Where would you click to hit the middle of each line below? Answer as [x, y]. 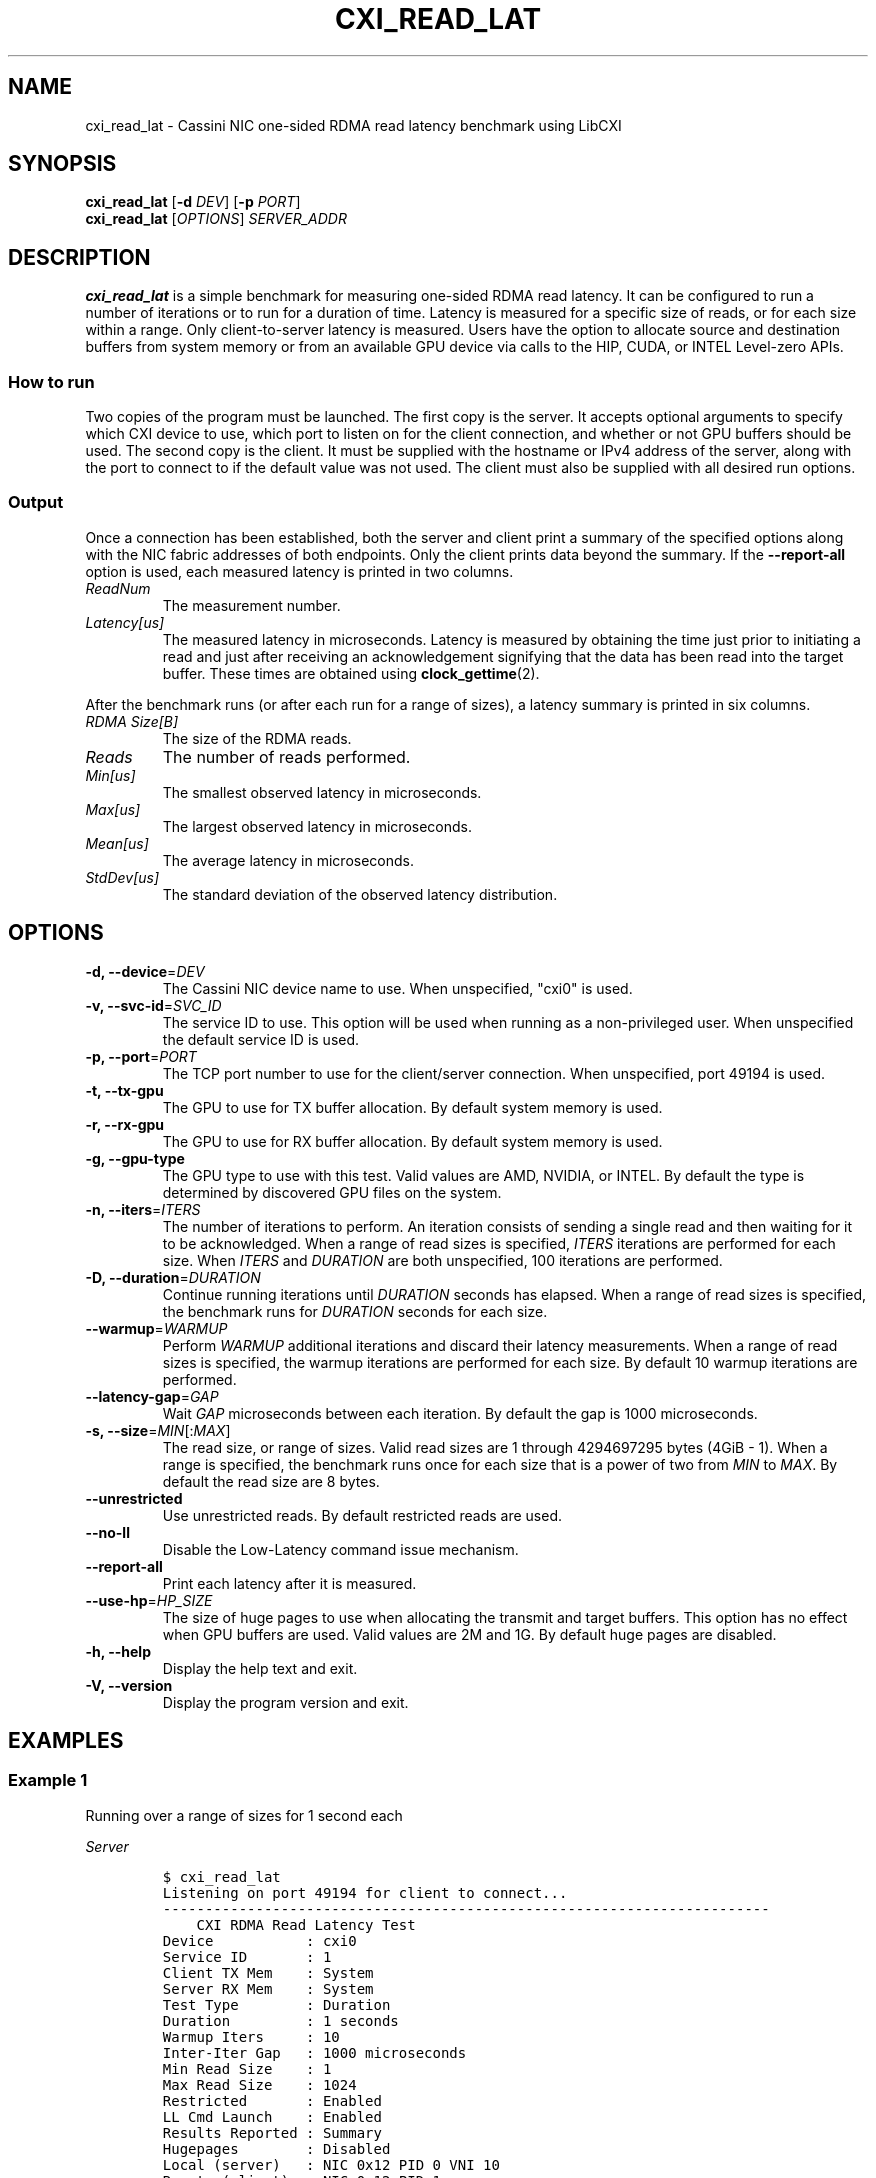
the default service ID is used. [261, 1039]
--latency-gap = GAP [152, 1396]
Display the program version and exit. [285, 1702]
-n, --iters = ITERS [143, 1209]
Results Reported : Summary [272, 2132]
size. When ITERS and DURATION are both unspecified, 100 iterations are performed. [442, 1260]
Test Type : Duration [276, 2004]
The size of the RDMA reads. [257, 738]
